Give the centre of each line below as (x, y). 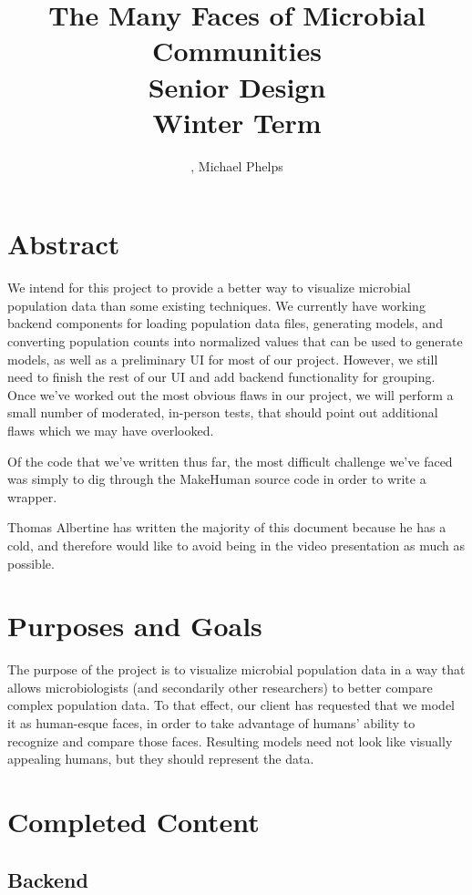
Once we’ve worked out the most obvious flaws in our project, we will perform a (231, 394)
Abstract (64, 244)
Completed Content (133, 821)
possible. (31, 563)
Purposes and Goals (135, 626)
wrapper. (32, 496)
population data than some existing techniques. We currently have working (216, 305)
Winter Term (237, 122)
